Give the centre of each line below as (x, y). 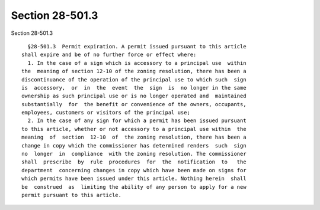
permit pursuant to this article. (71, 195)
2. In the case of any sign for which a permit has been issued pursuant (137, 121)
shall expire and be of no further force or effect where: (109, 55)
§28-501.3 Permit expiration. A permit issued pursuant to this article (137, 46)
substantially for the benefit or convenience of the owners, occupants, (134, 104)
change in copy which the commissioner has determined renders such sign (134, 145)
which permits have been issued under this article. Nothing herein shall (134, 179)
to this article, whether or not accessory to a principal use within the (134, 129)
